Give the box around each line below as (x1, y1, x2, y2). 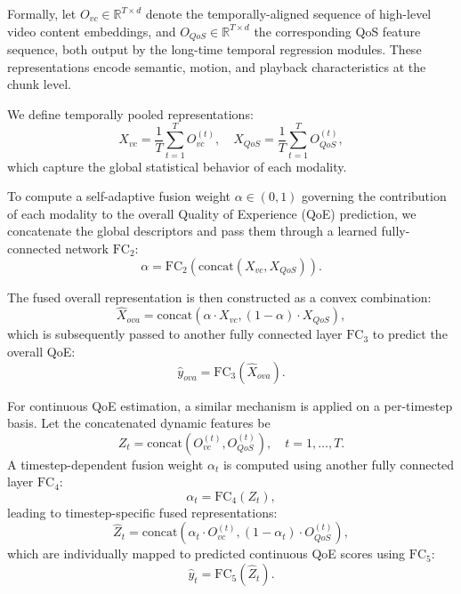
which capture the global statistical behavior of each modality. (7, 157, 347, 175)
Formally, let (7, 4, 77, 22)
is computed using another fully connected (222, 454, 455, 473)
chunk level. (7, 75, 71, 93)
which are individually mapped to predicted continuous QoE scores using (7, 544, 406, 563)
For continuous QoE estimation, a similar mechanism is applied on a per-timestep (7, 396, 453, 414)
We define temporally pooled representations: (7, 104, 254, 123)
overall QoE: (7, 341, 76, 360)
